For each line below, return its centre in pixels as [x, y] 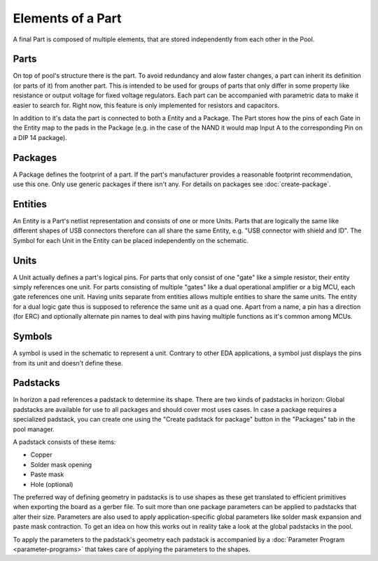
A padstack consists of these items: [64, 442]
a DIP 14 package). [40, 137]
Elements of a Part [67, 18]
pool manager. [34, 429]
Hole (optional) [52, 484]
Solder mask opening [61, 464]
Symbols [33, 337]
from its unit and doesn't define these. [68, 363]
